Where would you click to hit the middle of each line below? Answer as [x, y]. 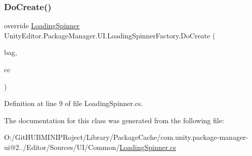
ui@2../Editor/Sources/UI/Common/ [62, 147]
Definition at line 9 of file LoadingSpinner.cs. [74, 103]
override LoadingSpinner [42, 25]
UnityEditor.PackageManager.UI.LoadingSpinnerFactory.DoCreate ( [110, 35]
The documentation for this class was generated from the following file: [114, 120]
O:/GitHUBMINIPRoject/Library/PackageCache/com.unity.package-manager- [126, 137]
